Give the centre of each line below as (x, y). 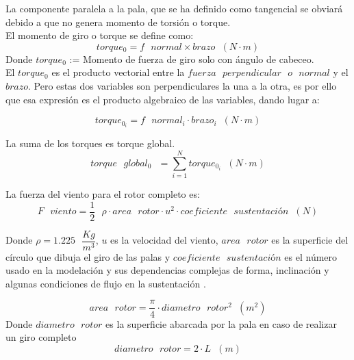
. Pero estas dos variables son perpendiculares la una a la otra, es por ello (182, 85)
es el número (311, 256)
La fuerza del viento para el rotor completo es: (103, 193)
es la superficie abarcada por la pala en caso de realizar (221, 323)
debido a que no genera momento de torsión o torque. (118, 22)
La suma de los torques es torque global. (90, 143)
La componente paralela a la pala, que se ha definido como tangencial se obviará (174, 8)
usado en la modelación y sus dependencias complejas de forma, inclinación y (167, 270)
